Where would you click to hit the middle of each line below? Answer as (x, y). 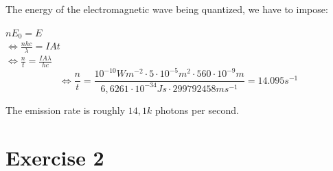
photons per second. (197, 110)
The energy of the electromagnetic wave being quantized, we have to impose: (167, 9)
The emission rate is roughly (66, 110)
